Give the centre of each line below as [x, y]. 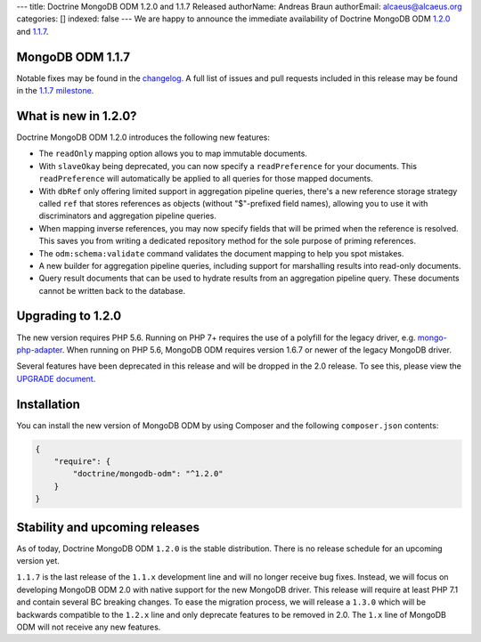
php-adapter [39, 349]
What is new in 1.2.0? [77, 116]
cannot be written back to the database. [112, 290]
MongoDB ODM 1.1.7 [73, 57]
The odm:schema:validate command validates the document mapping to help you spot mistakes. [221, 253]
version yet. [38, 561]
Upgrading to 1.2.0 [69, 316]
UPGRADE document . [56, 378]
